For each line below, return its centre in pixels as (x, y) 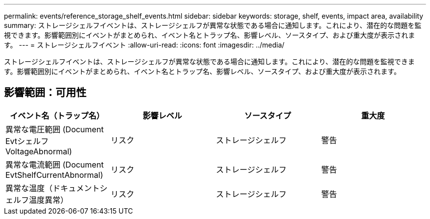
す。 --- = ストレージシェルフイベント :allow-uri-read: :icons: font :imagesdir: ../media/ (144, 45)
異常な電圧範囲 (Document (55, 129)
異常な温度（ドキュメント (53, 188)
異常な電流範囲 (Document (55, 164)
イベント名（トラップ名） (57, 115)
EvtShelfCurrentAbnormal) (54, 175)
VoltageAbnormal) (39, 151)
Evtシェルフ (27, 141)
